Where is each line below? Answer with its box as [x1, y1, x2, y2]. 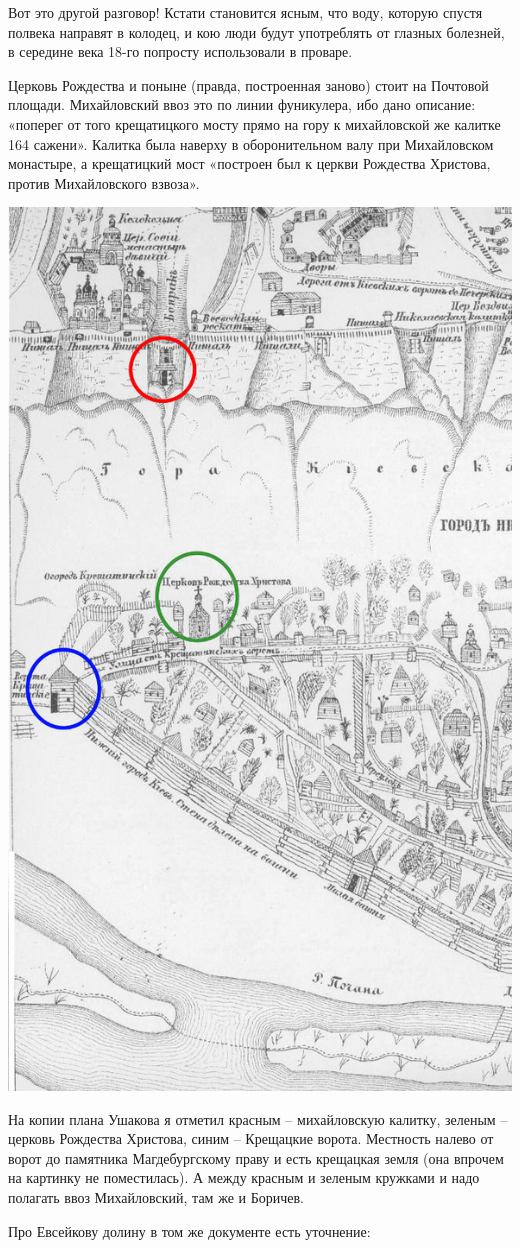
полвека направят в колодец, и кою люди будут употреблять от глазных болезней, [8, 21, 505, 42]
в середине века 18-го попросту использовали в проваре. [8, 41, 353, 62]
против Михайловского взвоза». [8, 172, 200, 193]
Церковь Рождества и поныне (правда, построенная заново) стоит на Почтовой [8, 74, 489, 95]
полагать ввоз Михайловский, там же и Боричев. [8, 1187, 304, 1208]
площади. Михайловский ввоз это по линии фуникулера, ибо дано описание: [8, 94, 476, 115]
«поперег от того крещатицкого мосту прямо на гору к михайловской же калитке [8, 113, 501, 134]
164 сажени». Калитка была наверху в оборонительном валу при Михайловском [8, 133, 494, 154]
